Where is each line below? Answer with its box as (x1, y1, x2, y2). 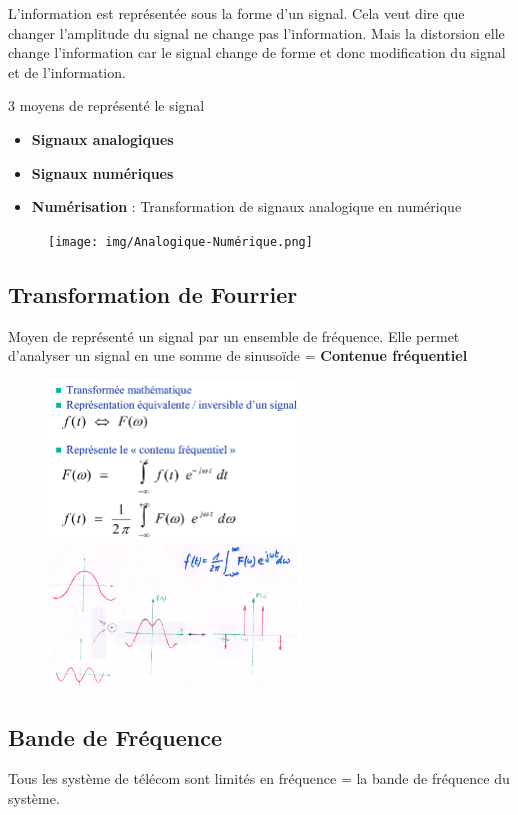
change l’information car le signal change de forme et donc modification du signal (8, 42, 506, 63)
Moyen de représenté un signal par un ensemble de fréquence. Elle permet (8, 325, 460, 346)
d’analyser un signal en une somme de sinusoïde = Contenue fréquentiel (8, 345, 468, 366)
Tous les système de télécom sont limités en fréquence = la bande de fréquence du (8, 768, 510, 789)
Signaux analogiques (31, 128, 174, 149)
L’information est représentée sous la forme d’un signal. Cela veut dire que (8, 3, 465, 23)
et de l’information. (8, 61, 126, 82)
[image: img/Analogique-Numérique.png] (48, 234, 313, 249)
